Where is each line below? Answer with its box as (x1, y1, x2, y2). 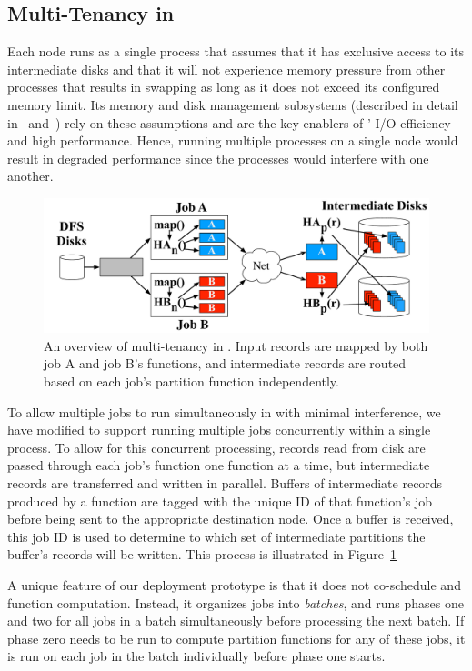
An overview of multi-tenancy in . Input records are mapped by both (44, 335, 428, 355)
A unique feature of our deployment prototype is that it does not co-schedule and (7, 575, 461, 594)
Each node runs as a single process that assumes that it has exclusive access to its (7, 42, 465, 61)
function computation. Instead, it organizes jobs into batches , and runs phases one (7, 593, 464, 612)
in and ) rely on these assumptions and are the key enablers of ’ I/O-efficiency (7, 113, 451, 132)
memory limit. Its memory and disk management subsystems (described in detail (7, 95, 458, 114)
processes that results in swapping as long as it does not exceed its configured (7, 77, 440, 96)
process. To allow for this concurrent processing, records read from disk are (7, 437, 426, 456)
